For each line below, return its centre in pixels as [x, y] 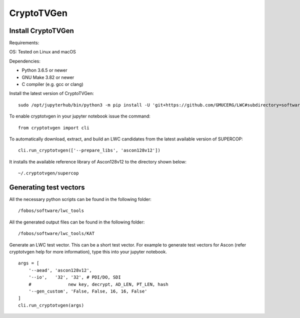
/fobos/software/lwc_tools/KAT [56, 233]
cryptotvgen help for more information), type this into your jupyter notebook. [88, 252]
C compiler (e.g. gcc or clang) [52, 84]
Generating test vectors [47, 187]
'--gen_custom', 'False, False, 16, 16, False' [88, 291]
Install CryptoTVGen [42, 31]
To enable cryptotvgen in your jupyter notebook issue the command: [80, 116]
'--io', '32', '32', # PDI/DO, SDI [74, 277]
